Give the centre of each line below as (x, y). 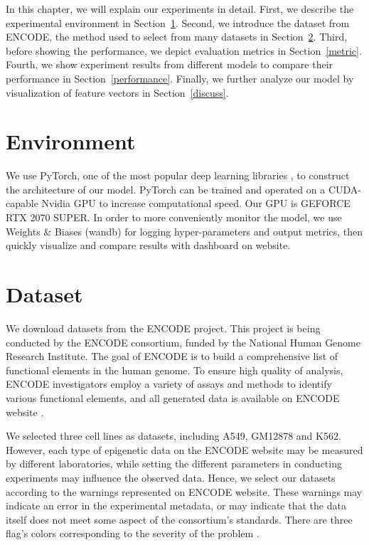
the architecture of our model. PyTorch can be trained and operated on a (166, 189)
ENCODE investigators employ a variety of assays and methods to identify (169, 384)
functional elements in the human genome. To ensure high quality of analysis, (175, 370)
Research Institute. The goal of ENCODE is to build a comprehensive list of (172, 356)
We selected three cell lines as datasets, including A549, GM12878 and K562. (173, 436)
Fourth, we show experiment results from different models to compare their (170, 64)
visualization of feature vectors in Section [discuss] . (117, 92)
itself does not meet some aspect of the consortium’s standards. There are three (179, 519)
